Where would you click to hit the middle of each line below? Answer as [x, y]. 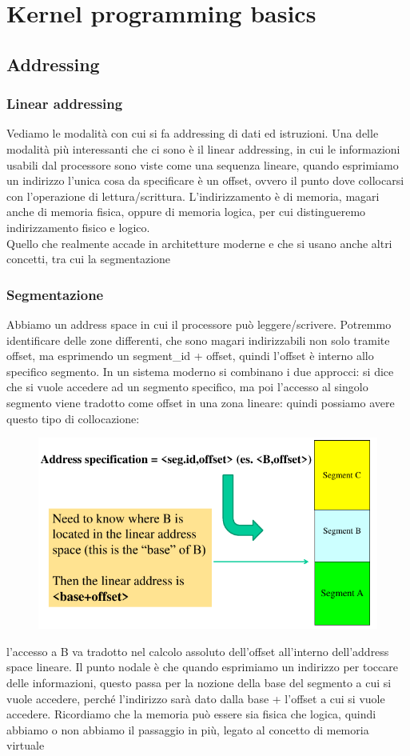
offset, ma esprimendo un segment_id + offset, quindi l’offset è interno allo [190, 356]
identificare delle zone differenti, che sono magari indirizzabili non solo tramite [198, 340]
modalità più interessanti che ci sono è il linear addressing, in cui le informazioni [203, 148]
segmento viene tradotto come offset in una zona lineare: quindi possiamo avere [201, 402]
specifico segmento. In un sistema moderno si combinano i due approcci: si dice [200, 371]
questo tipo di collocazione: [73, 418]
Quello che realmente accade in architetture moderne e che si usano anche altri [199, 243]
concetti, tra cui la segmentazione [89, 259]
